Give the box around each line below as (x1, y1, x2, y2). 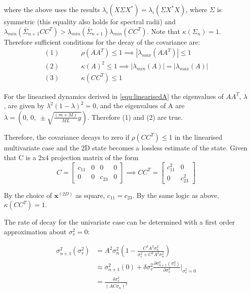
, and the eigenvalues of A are (96, 100, 184, 111)
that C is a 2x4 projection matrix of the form (4, 152, 139, 162)
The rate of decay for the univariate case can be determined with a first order (4, 217, 235, 227)
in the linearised (174, 131, 222, 142)
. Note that (147, 26, 180, 36)
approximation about (4, 226, 67, 236)
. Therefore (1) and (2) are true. (87, 112, 183, 122)
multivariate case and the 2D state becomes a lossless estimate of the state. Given (4, 142, 248, 152)
